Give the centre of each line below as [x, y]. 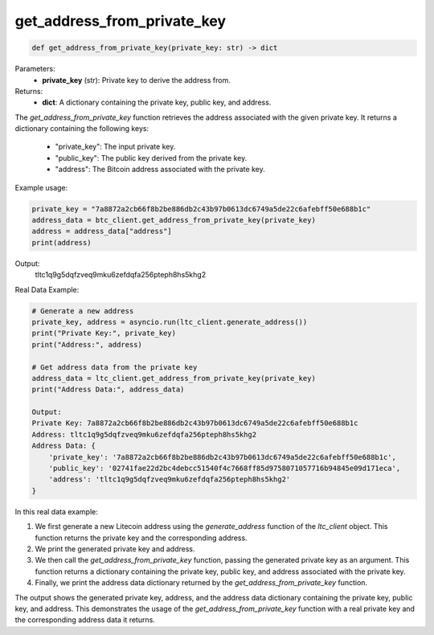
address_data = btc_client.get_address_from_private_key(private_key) [174, 220]
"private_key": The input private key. [115, 147]
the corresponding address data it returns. [85, 620]
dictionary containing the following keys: [82, 129]
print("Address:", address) [87, 344]
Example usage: [41, 187]
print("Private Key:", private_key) [104, 333]
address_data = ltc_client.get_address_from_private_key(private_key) [174, 378]
